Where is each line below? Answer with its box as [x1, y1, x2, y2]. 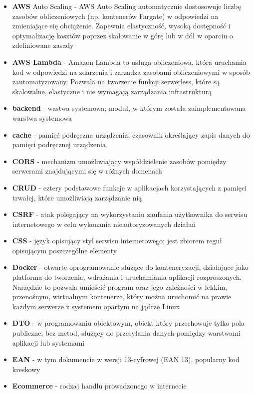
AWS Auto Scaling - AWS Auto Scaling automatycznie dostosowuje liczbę [12, 1, 241, 11]
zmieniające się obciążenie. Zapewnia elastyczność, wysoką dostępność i [12, 20, 231, 31]
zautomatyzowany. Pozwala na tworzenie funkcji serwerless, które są [12, 76, 220, 87]
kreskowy [12, 364, 40, 374]
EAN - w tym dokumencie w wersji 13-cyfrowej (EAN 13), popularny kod [12, 354, 240, 365]
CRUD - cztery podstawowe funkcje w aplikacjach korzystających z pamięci [12, 182, 247, 193]
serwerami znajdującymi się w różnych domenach [12, 166, 162, 176]
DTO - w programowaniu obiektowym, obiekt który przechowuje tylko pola [12, 318, 245, 328]
